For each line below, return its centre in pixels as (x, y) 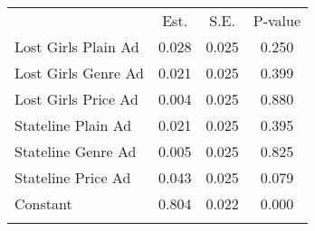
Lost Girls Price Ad (76, 99)
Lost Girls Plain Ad (77, 46)
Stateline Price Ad (73, 177)
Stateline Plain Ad (73, 125)
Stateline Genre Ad (76, 151)
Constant (43, 203)
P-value (277, 20)
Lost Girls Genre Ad (79, 73)
